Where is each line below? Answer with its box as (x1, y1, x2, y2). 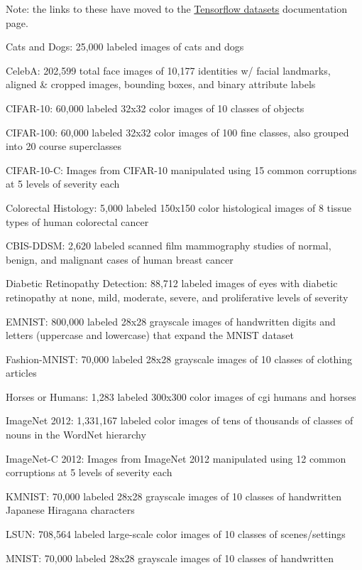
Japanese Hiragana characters (6, 502, 135, 517)
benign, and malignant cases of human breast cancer (6, 252, 234, 267)
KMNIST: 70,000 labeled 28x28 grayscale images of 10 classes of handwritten (6, 488, 341, 503)
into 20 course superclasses (6, 139, 121, 154)
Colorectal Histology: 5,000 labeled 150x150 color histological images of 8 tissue (6, 200, 351, 215)
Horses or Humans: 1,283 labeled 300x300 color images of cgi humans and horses (6, 389, 356, 404)
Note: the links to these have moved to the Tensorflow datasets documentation (6, 1, 348, 16)
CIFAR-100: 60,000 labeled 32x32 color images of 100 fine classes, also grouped (6, 124, 349, 139)
